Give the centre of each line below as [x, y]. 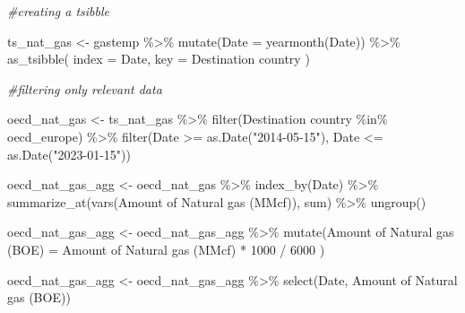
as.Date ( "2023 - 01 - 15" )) [69, 154]
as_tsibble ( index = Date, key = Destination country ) [159, 59]
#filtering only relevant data [85, 88]
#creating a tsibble [58, 11]
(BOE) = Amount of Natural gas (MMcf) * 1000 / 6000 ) [166, 249]
